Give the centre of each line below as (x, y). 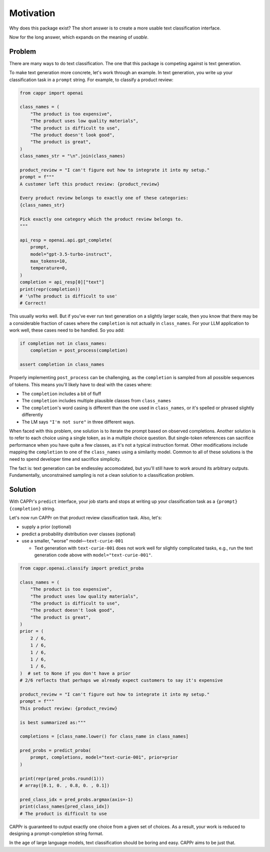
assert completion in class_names (62, 365)
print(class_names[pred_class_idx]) (65, 807)
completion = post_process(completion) (79, 350)
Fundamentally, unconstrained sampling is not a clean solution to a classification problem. (102, 475)
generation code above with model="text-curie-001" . (93, 555)
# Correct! (33, 303)
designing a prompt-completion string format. (56, 833)
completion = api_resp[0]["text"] (62, 282)
